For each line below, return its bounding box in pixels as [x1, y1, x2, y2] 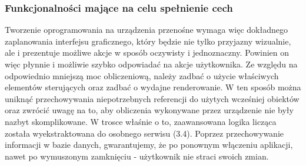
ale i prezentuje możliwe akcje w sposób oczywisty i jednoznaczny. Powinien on [5, 46, 290, 59]
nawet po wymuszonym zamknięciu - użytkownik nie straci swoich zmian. [5, 150, 269, 162]
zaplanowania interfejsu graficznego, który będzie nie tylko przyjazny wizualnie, [5, 35, 291, 47]
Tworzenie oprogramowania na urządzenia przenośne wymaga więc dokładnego [5, 23, 288, 36]
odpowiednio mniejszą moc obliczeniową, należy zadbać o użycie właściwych [5, 69, 279, 82]
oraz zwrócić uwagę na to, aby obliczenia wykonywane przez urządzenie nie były [5, 104, 294, 116]
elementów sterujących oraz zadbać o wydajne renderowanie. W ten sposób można [5, 81, 301, 93]
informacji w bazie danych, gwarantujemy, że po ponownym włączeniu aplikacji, [5, 138, 293, 151]
